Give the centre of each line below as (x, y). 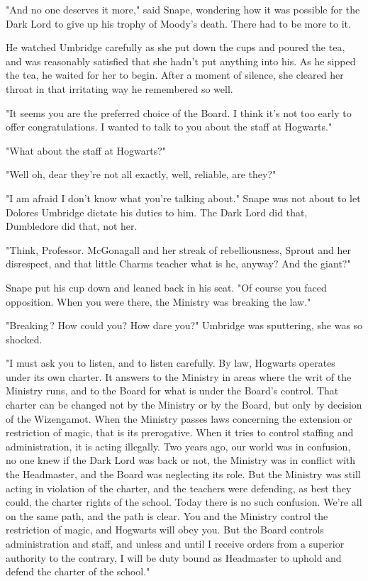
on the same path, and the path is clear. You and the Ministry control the (167, 515)
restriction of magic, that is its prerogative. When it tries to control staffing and (180, 432)
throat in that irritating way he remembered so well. (119, 88)
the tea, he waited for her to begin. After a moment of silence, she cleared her (175, 75)
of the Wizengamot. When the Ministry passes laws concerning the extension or (179, 418)
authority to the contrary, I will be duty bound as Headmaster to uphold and (174, 557)
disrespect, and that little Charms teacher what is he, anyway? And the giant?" (178, 264)
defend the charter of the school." (78, 571)
